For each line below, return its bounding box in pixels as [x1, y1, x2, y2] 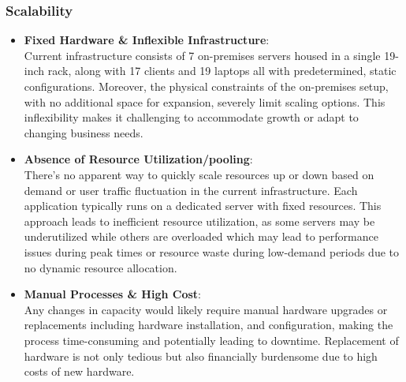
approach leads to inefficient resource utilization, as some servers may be [24, 212, 375, 229]
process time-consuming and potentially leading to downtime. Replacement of [24, 331, 399, 348]
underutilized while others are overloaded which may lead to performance [24, 228, 378, 245]
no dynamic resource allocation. [24, 259, 177, 275]
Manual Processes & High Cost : [24, 286, 201, 302]
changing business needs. [24, 124, 143, 140]
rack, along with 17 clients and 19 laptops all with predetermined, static [47, 62, 397, 79]
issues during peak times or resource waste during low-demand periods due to [24, 243, 399, 260]
